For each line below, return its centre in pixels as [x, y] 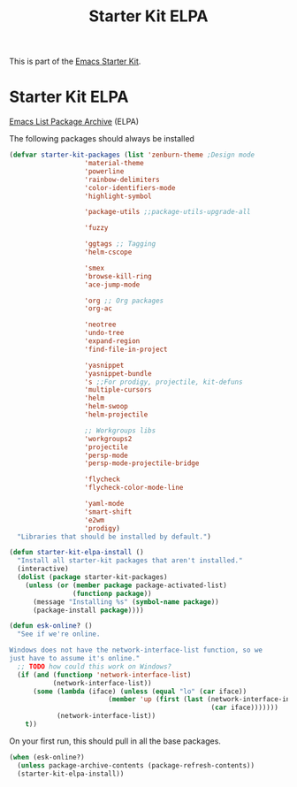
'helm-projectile [116, 415]
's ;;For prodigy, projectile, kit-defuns [164, 382]
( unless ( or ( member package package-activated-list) [126, 585]
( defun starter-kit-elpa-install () [76, 553]
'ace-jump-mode [112, 285]
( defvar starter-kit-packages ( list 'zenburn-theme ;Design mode [132, 155]
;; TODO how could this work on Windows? [95, 666]
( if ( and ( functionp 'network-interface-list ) [104, 675]
